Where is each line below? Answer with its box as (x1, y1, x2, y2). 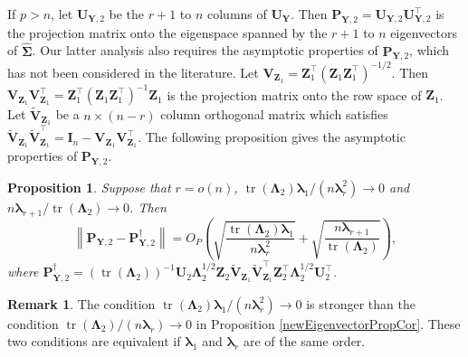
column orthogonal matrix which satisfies (160, 105, 388, 124)
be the (109, 5, 145, 23)
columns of (207, 5, 267, 23)
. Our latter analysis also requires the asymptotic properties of (32, 41, 378, 60)
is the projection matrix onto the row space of (167, 85, 422, 104)
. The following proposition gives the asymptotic (138, 127, 406, 146)
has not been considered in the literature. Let (7, 62, 259, 81)
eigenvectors (390, 23, 457, 42)
